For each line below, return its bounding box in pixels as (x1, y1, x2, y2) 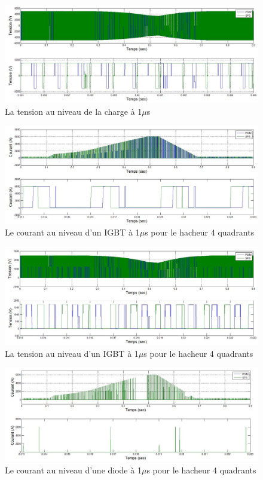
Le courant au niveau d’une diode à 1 (5, 464, 142, 476)
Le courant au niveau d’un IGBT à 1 (5, 226, 140, 239)
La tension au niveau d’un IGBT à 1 (5, 347, 139, 359)
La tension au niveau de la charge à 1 (5, 105, 142, 117)
